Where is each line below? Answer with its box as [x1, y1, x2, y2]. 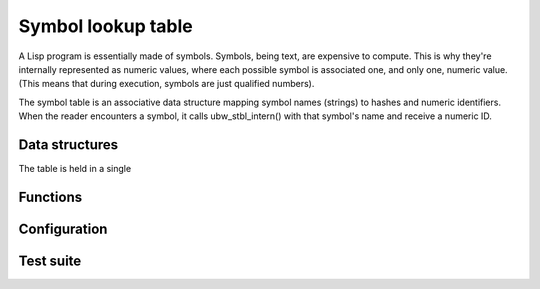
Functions [18, 188, 83, 205]
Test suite [18, 252, 82, 269]
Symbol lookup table [18, 15, 194, 37]
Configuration [18, 220, 108, 237]
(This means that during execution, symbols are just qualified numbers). [18, 78, 315, 90]
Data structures [18, 136, 119, 153]
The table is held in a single [18, 163, 132, 175]
